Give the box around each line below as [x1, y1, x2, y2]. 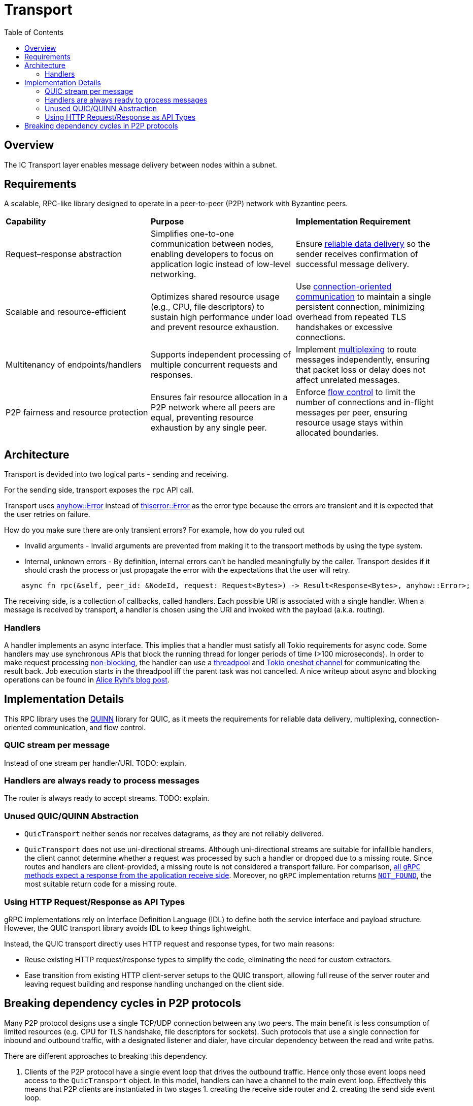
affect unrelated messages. [295, 375, 400, 385]
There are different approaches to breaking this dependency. [4, 1051, 208, 1060]
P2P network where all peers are [150, 402, 276, 413]
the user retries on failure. [4, 510, 90, 519]
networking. [150, 269, 196, 280]
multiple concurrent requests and [150, 360, 278, 370]
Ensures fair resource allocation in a [150, 392, 288, 403]
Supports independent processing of [150, 349, 291, 360]
